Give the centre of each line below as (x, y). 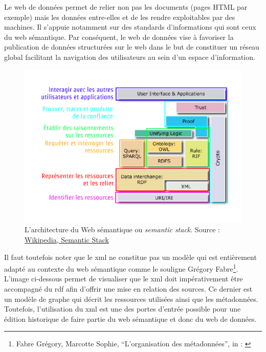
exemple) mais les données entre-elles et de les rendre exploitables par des (120, 17)
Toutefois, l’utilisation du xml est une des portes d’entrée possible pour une (123, 309)
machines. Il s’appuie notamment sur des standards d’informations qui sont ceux (130, 27)
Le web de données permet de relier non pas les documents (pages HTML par (126, 7)
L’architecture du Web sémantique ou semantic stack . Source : (122, 229)
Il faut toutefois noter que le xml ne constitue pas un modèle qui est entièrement (130, 257)
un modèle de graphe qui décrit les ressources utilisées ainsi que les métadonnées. (131, 299)
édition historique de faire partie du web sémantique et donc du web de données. (130, 318)
